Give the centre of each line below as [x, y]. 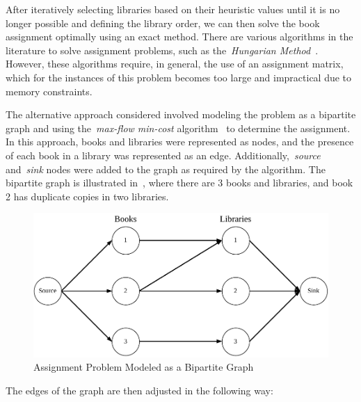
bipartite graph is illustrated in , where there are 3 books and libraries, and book [179, 183]
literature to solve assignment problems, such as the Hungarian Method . [162, 50]
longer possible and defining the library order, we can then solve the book [163, 23]
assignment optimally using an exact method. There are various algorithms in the [179, 37]
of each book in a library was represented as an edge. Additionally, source [163, 155]
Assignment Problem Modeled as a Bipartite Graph [144, 367]
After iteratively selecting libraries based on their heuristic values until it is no [173, 9]
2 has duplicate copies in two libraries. [87, 196]
